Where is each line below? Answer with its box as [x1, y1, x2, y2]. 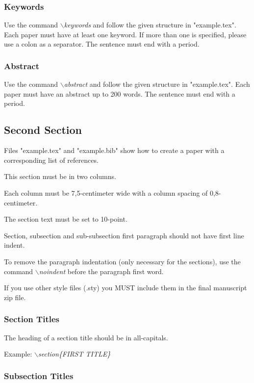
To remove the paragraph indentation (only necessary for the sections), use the [4, 256, 241, 266]
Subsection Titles [4, 369, 74, 382]
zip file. [4, 292, 26, 302]
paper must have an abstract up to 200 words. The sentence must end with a [4, 88, 235, 99]
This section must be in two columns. [4, 171, 116, 181]
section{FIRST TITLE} [38, 349, 111, 359]
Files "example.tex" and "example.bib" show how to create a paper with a [4, 145, 225, 155]
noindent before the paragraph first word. [39, 266, 164, 276]
